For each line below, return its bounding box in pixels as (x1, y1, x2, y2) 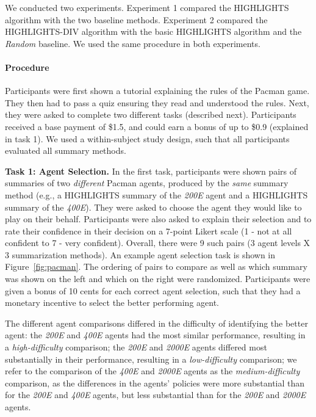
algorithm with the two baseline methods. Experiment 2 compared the (5, 13, 268, 26)
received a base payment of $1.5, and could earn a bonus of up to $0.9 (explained (5, 120, 309, 132)
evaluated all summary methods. (5, 144, 126, 157)
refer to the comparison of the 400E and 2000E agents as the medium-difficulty (5, 364, 300, 377)
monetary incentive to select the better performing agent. (5, 296, 219, 309)
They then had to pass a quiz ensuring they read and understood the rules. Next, (5, 96, 309, 109)
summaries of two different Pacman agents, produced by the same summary (5, 176, 289, 189)
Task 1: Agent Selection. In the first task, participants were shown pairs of (5, 164, 296, 177)
